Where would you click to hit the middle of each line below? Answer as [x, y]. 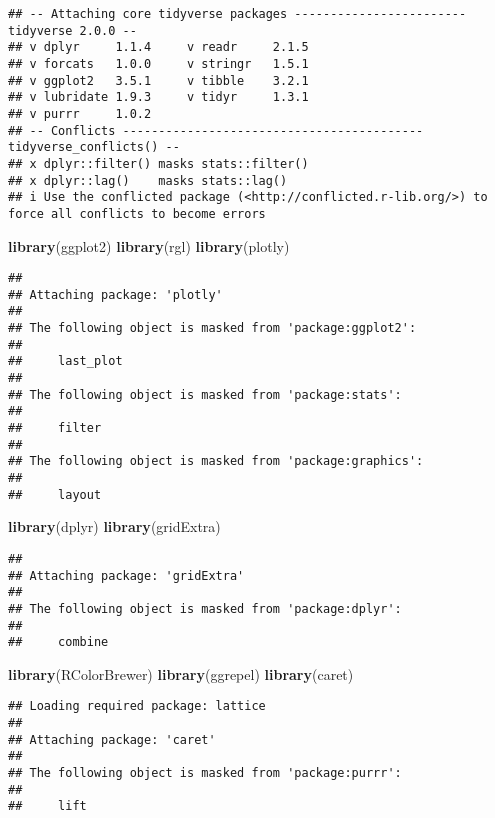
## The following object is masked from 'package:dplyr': [205, 608]
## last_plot [65, 361]
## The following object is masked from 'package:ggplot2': [212, 328]
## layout [55, 494]
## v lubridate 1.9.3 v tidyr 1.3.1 [158, 97]
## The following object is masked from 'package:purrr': [205, 773]
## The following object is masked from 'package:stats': [205, 394]
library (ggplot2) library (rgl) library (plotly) [149, 245]
